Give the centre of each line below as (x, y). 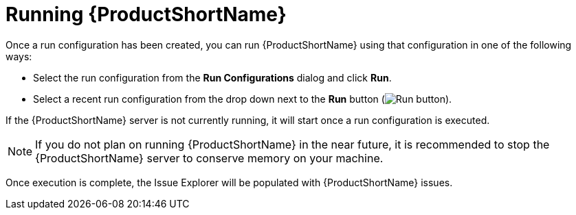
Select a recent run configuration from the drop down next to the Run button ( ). (243, 99)
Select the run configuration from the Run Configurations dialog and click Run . (212, 77)
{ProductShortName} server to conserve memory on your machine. (209, 158)
